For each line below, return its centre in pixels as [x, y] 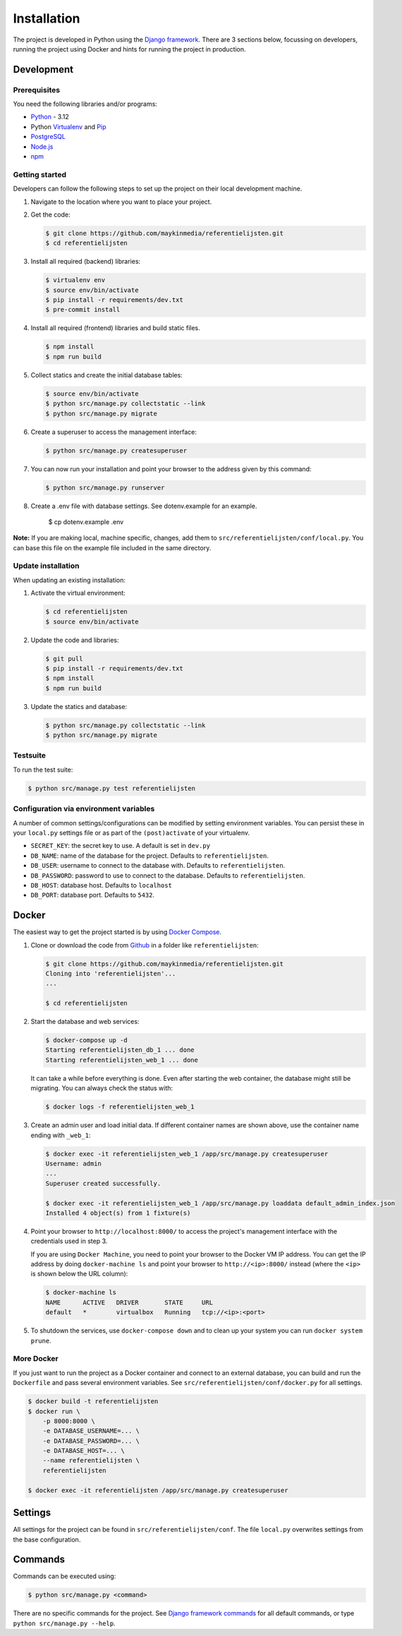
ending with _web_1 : [61, 1135]
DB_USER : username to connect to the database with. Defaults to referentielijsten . [158, 866]
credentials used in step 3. [69, 1241]
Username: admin [74, 1163]
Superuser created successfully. [103, 1183]
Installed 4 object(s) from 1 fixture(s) [118, 1213]
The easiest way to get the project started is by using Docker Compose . [117, 932]
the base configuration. [47, 1539]
